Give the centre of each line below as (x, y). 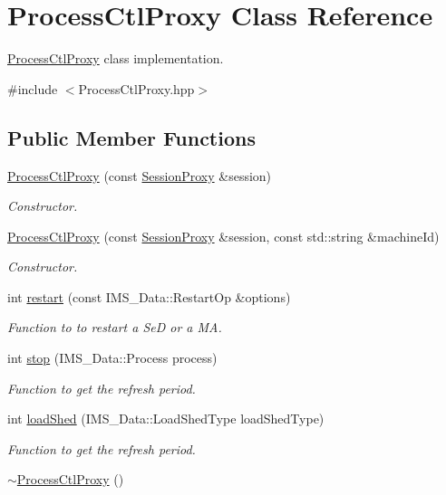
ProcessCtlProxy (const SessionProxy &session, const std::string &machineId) (223, 236)
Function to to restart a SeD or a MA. (115, 327)
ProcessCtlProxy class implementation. (116, 58)
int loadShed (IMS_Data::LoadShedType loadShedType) (166, 419)
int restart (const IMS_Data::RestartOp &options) (149, 296)
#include (33, 88)
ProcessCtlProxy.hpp (136, 88)
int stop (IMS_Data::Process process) (112, 358)
